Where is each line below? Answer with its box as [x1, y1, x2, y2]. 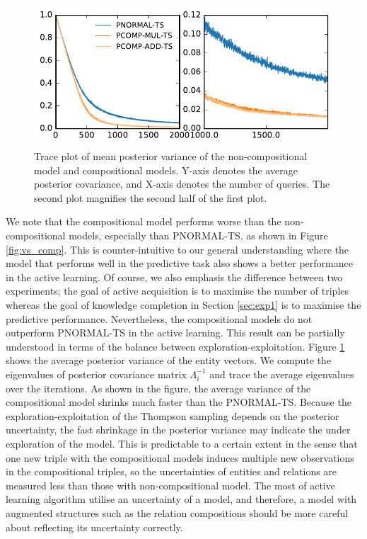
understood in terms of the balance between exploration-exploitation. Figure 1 [6, 339, 345, 353]
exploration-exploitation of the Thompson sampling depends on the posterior [6, 408, 339, 423]
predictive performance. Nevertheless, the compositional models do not [6, 311, 313, 326]
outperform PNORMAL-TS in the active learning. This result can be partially [6, 325, 345, 340]
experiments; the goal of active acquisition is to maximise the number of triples [6, 283, 349, 298]
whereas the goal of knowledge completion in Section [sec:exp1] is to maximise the [6, 297, 361, 312]
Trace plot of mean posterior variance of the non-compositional [34, 149, 308, 164]
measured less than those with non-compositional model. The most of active [6, 477, 335, 492]
